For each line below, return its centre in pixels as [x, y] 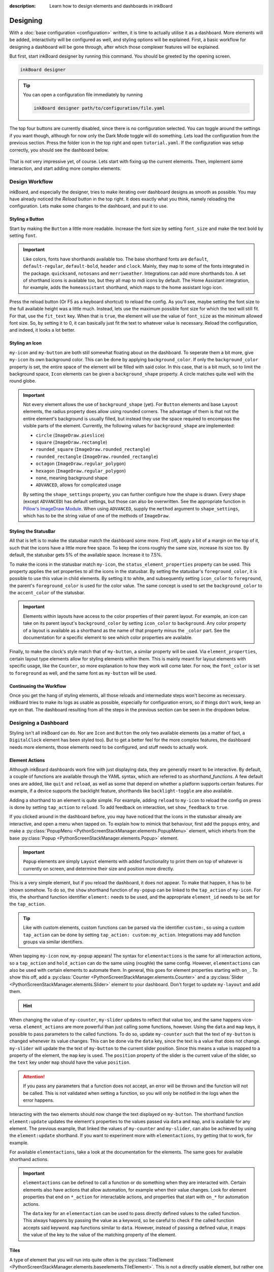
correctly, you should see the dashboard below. [59, 150]
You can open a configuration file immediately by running [83, 95]
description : [23, 6]
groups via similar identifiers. [53, 942]
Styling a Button [27, 219]
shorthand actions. [29, 1159]
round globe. [23, 381]
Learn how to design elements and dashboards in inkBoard [111, 6]
